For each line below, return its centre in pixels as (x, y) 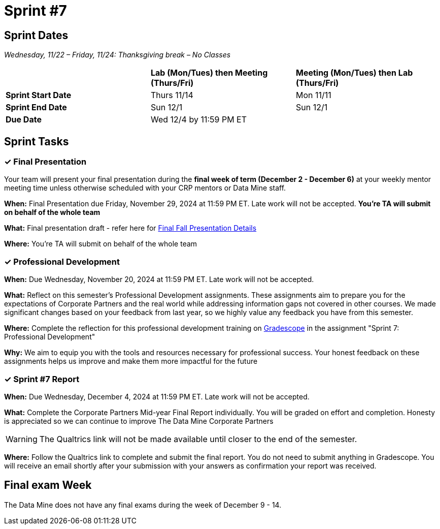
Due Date (24, 120)
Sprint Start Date (39, 95)
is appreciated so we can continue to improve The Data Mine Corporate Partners (139, 421)
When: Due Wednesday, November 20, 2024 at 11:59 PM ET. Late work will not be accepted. (159, 279)
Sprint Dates (36, 35)
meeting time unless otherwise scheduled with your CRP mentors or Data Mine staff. (145, 188)
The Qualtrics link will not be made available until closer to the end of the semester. (198, 439)
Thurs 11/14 (172, 95)
